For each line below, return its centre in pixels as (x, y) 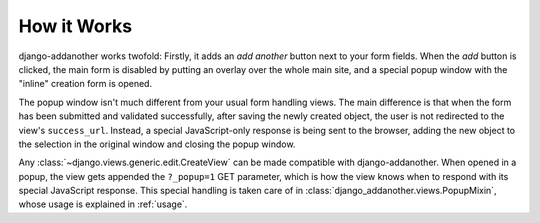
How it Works (75, 26)
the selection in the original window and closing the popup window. (157, 144)
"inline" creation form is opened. (85, 84)
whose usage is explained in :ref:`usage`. (103, 204)
